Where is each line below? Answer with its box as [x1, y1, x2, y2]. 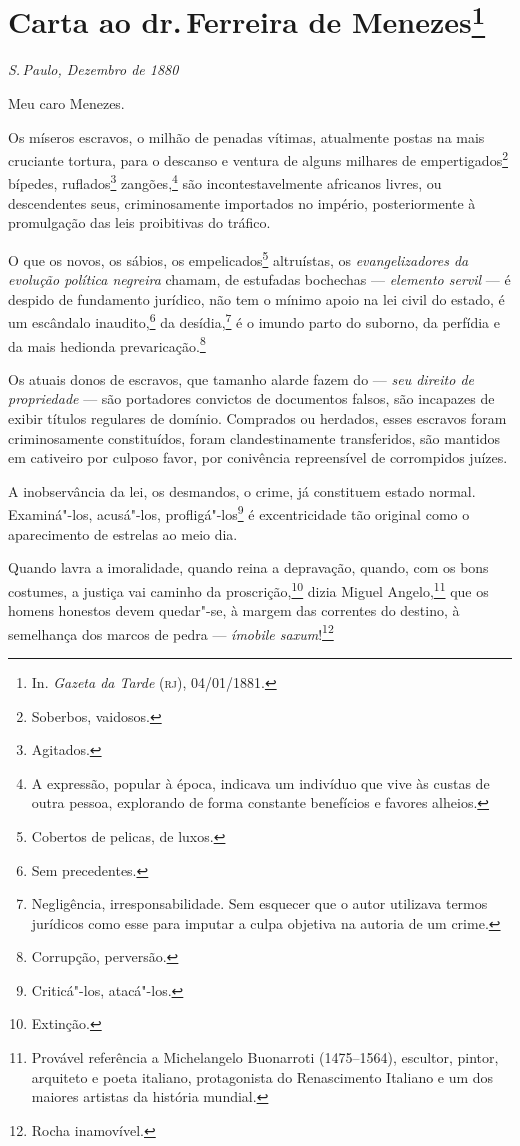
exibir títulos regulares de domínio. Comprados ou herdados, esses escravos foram [8, 408, 507, 429]
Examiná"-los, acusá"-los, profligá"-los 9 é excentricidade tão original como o [8, 501, 470, 525]
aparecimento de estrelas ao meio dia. [8, 523, 238, 544]
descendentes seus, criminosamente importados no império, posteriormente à [8, 192, 476, 213]
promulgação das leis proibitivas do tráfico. [8, 212, 271, 233]
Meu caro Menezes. [8, 93, 125, 114]
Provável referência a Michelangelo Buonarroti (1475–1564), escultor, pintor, [31, 1047, 499, 1068]
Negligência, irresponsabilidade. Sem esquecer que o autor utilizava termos [31, 893, 488, 914]
